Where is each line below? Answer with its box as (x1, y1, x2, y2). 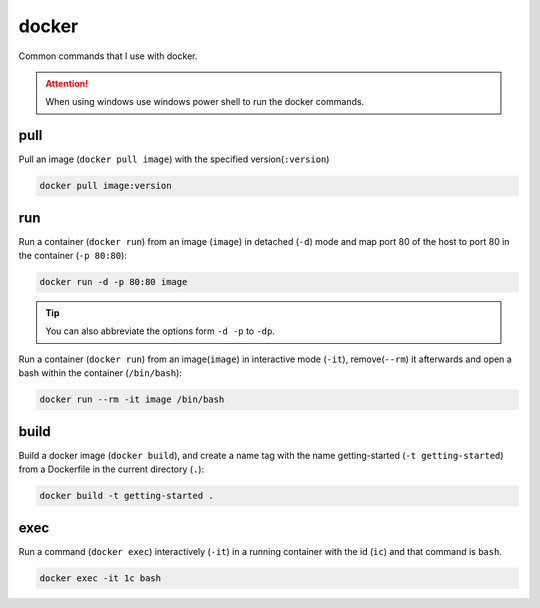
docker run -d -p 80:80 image (39, 276, 188, 288)
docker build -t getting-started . (39, 490, 214, 502)
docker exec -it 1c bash (39, 572, 162, 584)
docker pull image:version (39, 180, 172, 192)
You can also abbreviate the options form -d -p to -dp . (45, 325, 275, 337)
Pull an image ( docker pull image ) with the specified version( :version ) (18, 153, 330, 165)
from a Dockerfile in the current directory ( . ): (18, 463, 205, 475)
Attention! (45, 77, 89, 89)
